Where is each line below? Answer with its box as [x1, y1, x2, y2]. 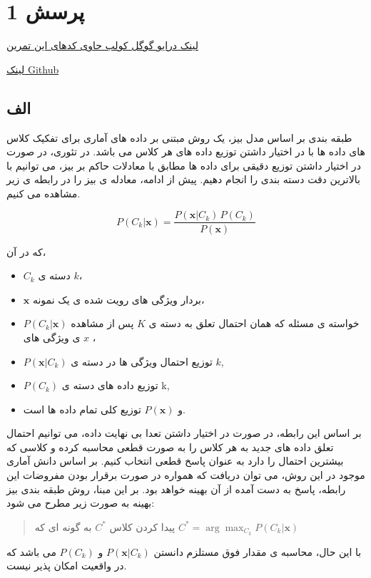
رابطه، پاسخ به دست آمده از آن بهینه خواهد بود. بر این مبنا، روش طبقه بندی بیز [6, 481, 346, 496]
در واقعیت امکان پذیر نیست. [6, 558, 127, 573]
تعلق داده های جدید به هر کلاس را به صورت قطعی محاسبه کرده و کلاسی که [6, 439, 334, 454]
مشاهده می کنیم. [6, 185, 81, 200]
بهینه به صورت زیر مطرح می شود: [6, 495, 155, 510]
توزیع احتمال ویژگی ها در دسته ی [71, 353, 213, 368]
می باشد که [6, 544, 56, 559]
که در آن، [6, 244, 46, 259]
